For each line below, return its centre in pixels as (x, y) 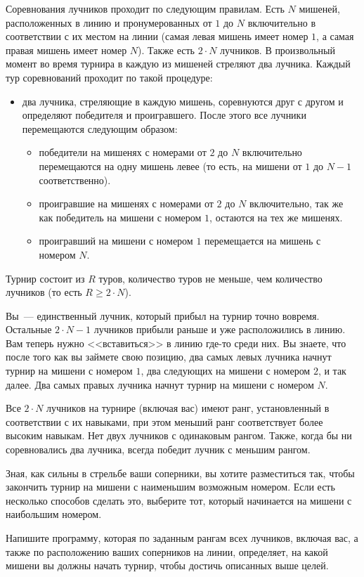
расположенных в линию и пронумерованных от (109, 22)
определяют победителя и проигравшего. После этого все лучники (164, 115)
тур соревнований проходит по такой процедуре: (109, 77)
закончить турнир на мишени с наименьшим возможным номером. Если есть (170, 487)
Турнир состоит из (45, 278)
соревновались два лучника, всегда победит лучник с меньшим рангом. (158, 449)
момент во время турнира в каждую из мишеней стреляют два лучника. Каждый (178, 64)
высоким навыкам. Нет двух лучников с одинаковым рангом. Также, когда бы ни (179, 435)
